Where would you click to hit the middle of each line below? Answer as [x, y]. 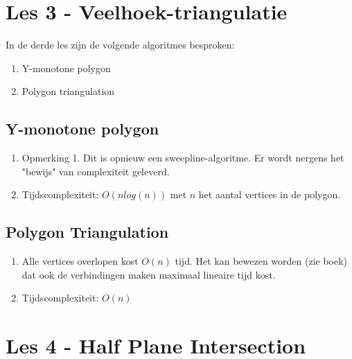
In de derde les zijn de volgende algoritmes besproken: [120, 45]
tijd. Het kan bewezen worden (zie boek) [261, 261]
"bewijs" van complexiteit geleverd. [96, 171]
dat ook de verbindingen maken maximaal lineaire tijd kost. [149, 274]
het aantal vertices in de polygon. [270, 194]
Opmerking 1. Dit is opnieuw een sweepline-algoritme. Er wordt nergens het [183, 158]
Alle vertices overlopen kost [80, 261]
